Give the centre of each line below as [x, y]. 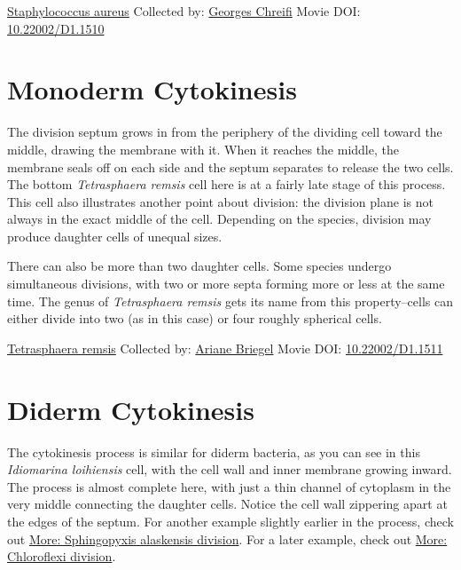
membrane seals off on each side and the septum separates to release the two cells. [230, 166]
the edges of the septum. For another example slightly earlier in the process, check [230, 521]
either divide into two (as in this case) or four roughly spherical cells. [195, 318]
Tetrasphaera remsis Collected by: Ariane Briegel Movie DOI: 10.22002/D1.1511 [225, 348]
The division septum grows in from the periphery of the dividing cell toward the [225, 132]
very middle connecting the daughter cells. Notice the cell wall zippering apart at [227, 504]
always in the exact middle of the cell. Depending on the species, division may [219, 219]
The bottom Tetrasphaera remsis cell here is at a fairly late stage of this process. [227, 184]
